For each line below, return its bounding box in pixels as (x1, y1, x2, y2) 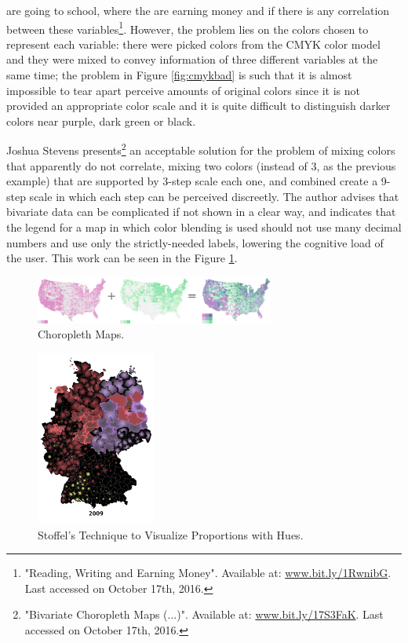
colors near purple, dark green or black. (6, 112, 196, 129)
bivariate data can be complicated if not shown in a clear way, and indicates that (6, 203, 396, 220)
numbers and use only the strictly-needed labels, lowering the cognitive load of (6, 234, 384, 250)
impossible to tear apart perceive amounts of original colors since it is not (6, 82, 360, 98)
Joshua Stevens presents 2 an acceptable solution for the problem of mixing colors (6, 140, 395, 159)
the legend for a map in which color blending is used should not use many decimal (6, 219, 402, 236)
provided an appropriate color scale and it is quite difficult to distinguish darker (6, 97, 391, 114)
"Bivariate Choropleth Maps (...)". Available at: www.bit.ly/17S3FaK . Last (24, 606, 384, 623)
